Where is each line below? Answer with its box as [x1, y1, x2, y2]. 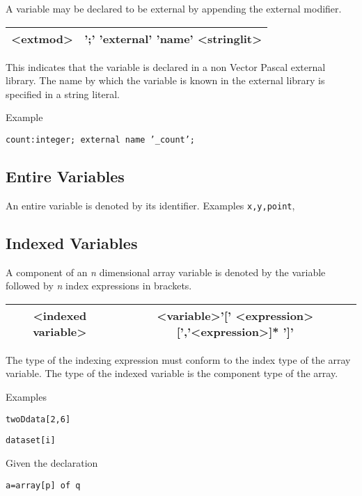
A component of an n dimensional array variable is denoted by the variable [6, 264, 326, 279]
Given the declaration [6, 455, 98, 470]
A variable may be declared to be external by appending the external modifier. [6, 1, 342, 15]
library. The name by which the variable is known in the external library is [6, 73, 325, 88]
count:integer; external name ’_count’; [6, 134, 196, 145]
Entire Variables [6, 166, 125, 187]
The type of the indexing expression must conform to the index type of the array [6, 352, 351, 367]
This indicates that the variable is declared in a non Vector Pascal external [6, 59, 326, 74]
